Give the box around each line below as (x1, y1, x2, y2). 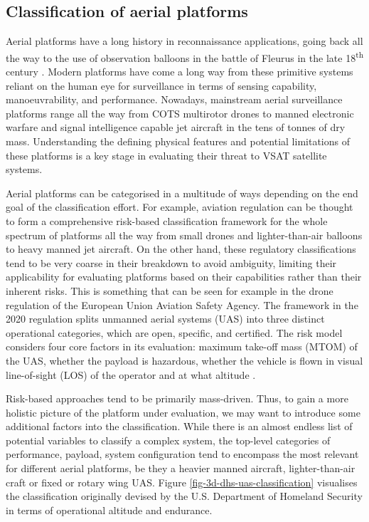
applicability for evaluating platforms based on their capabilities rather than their (6, 269, 362, 284)
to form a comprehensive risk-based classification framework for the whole (6, 213, 328, 228)
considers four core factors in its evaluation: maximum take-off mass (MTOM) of (6, 339, 358, 354)
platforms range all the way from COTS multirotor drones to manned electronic (6, 105, 354, 120)
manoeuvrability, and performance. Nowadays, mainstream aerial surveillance (6, 92, 343, 107)
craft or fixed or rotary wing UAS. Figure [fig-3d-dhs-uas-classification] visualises (6, 474, 358, 489)
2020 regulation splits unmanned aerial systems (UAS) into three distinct (6, 311, 325, 326)
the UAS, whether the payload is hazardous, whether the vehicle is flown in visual (6, 353, 363, 367)
